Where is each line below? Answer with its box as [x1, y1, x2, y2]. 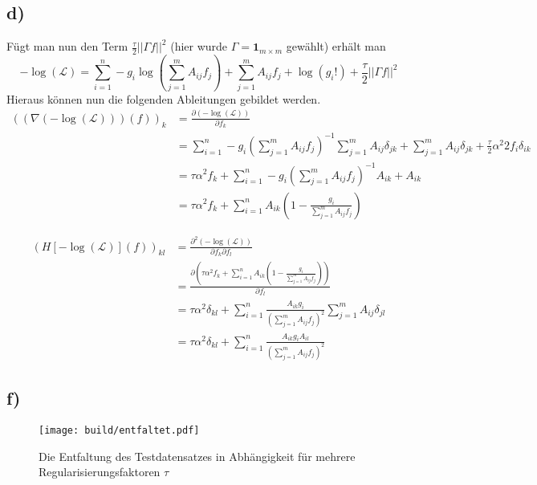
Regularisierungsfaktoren [39, 463, 161, 480]
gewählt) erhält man [286, 38, 386, 55]
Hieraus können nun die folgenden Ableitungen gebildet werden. [6, 90, 321, 107]
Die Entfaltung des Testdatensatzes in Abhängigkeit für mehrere [39, 447, 356, 464]
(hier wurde [170, 38, 228, 55]
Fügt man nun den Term [6, 38, 128, 55]
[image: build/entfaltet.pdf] [39, 424, 200, 436]
